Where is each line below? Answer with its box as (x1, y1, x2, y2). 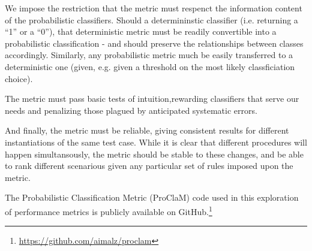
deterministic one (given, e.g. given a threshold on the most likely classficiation (5, 60, 295, 72)
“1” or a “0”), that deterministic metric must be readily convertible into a (5, 25, 277, 38)
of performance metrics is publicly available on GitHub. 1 (5, 203, 212, 217)
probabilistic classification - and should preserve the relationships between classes (5, 37, 304, 49)
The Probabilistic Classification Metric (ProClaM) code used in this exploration (5, 191, 299, 204)
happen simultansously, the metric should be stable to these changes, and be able (5, 147, 304, 160)
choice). (5, 72, 33, 84)
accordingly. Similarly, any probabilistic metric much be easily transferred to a (5, 49, 293, 61)
